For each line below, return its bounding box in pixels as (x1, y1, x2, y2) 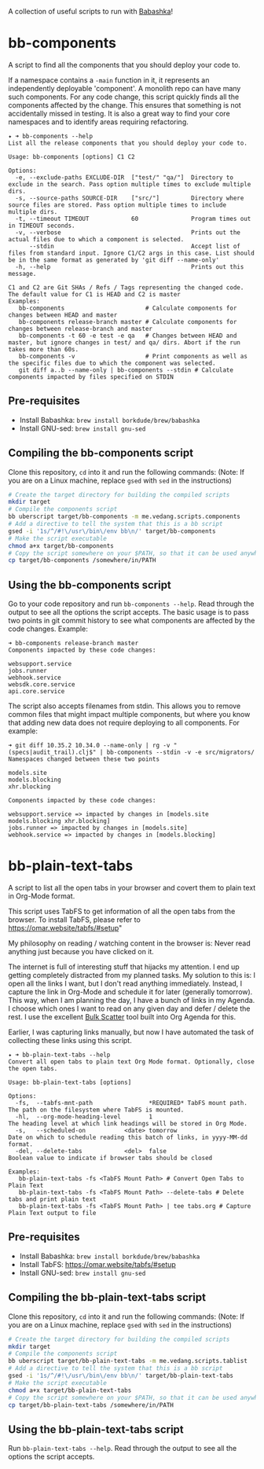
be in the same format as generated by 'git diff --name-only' (8, 255, 220, 264)
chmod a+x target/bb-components (8, 542, 114, 549)
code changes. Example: (8, 624, 88, 634)
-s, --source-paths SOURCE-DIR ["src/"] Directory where (15, 194, 244, 202)
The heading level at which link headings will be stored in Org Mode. (8, 1120, 247, 1128)
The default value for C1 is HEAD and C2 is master (8, 290, 181, 298)
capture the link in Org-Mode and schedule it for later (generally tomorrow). (8, 987, 253, 997)
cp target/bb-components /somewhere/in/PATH (8, 556, 156, 564)
